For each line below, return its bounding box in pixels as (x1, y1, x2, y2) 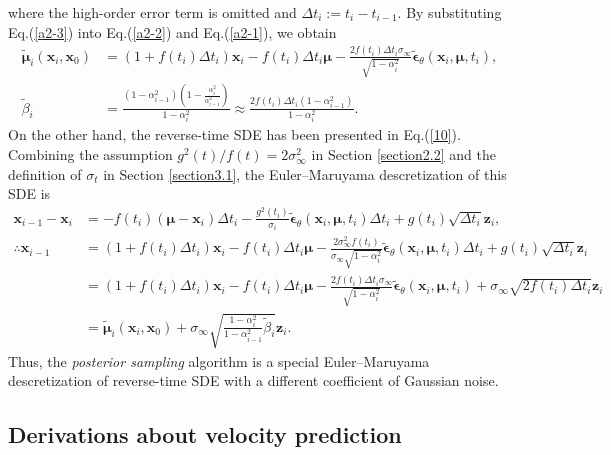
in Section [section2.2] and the (311, 144, 496, 165)
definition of (8, 163, 82, 184)
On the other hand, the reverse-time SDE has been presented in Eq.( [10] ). (8, 124, 461, 145)
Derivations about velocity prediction (8, 419, 402, 450)
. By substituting (397, 2, 502, 22)
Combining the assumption (8, 144, 173, 165)
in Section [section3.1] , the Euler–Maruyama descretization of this (103, 163, 507, 184)
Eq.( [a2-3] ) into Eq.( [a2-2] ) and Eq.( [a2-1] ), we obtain (8, 21, 337, 42)
